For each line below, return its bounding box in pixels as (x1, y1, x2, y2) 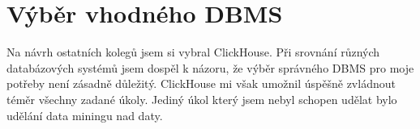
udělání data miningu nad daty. (6, 106, 163, 123)
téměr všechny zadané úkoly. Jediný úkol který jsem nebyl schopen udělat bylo (6, 90, 397, 107)
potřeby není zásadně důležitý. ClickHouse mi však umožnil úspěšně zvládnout (6, 75, 396, 92)
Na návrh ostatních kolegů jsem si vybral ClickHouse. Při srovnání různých (6, 44, 380, 60)
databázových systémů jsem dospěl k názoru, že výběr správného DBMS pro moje (6, 59, 414, 76)
